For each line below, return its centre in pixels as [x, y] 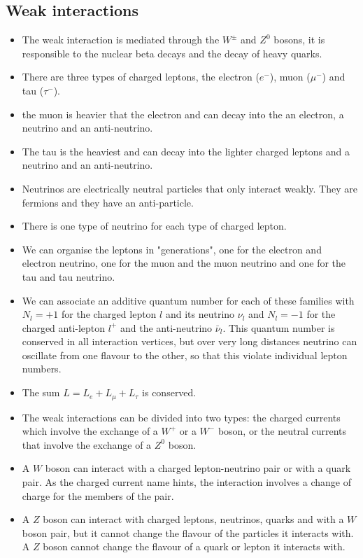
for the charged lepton [109, 314]
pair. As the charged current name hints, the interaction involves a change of [186, 481]
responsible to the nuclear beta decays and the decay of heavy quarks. [172, 53]
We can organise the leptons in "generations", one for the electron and [172, 249]
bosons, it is [299, 40]
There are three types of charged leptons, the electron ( [141, 77]
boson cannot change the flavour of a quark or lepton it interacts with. [194, 546]
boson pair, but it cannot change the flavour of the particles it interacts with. [188, 532]
